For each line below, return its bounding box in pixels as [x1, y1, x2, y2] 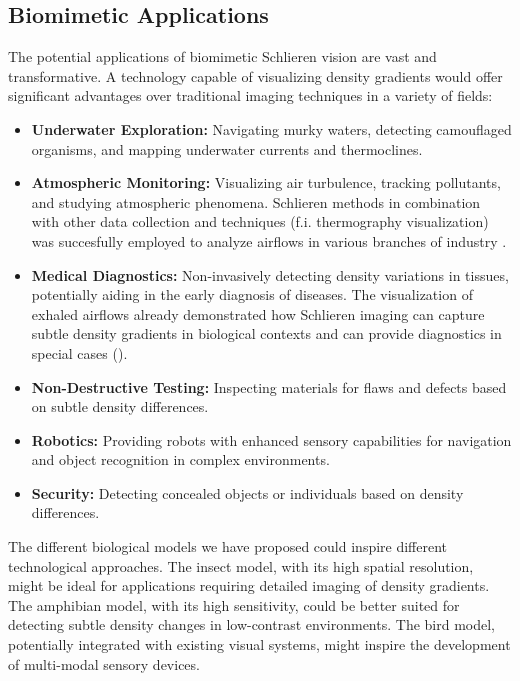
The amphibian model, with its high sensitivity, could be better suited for [8, 594, 460, 615]
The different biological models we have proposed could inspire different [8, 536, 448, 557]
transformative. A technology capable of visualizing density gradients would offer [8, 65, 503, 86]
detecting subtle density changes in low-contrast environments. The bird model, [8, 614, 495, 635]
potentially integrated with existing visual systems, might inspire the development [8, 634, 511, 655]
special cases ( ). [31, 342, 128, 363]
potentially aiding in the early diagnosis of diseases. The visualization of [31, 284, 473, 305]
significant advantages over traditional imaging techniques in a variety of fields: [8, 85, 493, 106]
